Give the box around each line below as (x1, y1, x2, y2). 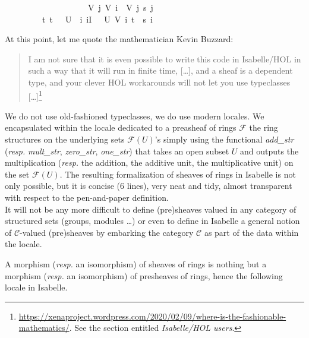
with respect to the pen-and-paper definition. (5, 191, 169, 203)
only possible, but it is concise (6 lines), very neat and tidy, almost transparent (5, 179, 292, 192)
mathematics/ (18, 321, 70, 334)
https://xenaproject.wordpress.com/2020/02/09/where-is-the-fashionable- (18, 309, 286, 322)
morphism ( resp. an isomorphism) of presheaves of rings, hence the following (5, 269, 283, 282)
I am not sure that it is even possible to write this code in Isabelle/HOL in (28, 52, 301, 65)
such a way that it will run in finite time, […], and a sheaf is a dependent (28, 64, 293, 77)
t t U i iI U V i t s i (42, 12, 153, 25)
